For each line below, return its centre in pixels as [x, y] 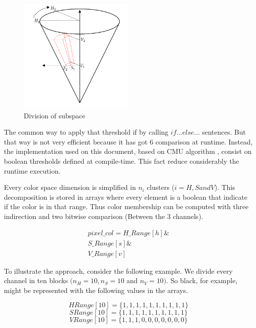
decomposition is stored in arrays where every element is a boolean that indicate [126, 197]
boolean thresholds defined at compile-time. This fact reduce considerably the [122, 161]
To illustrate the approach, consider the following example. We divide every [118, 271]
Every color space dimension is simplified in [70, 187]
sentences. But [224, 132]
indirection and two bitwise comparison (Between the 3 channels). [104, 216]
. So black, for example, [202, 280]
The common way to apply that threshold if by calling [86, 132]
